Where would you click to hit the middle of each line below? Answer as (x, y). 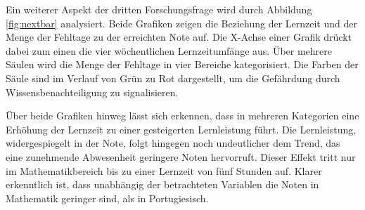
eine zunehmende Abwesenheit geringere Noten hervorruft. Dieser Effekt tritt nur (181, 156)
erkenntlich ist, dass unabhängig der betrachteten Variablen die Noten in (162, 184)
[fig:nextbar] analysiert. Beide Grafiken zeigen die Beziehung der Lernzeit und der (181, 23)
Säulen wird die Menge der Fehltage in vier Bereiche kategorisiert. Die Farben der (182, 64)
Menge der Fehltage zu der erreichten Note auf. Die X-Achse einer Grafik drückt (179, 37)
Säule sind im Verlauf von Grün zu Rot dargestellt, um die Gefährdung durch (173, 78)
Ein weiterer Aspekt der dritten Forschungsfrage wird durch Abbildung (159, 9)
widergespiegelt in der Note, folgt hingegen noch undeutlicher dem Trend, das (173, 143)
